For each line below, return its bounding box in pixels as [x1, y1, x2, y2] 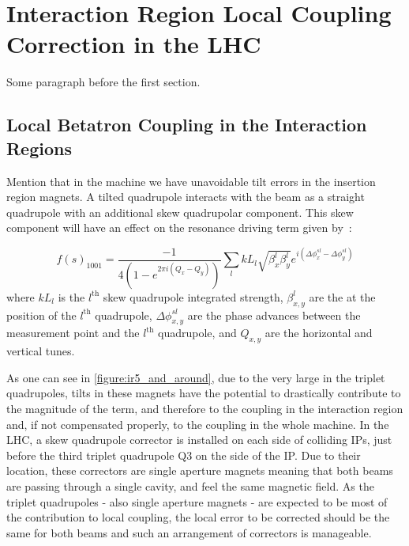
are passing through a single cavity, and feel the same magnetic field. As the [6, 477, 374, 494]
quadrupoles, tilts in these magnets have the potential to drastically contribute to [6, 385, 401, 401]
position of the [6, 306, 77, 323]
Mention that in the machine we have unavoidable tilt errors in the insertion [6, 173, 376, 189]
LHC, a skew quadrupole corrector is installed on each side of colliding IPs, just [6, 431, 392, 448]
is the [58, 288, 85, 305]
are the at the [309, 288, 376, 305]
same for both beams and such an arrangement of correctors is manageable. [6, 524, 372, 540]
